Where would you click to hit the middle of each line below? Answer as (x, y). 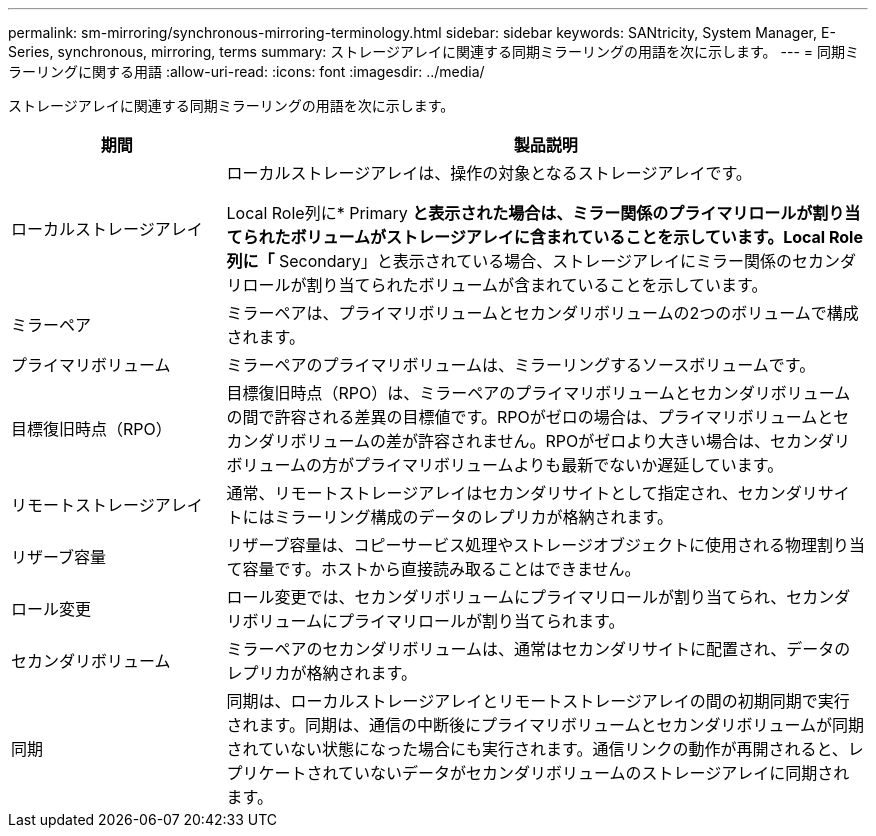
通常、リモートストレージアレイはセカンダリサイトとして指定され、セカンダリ (522, 493)
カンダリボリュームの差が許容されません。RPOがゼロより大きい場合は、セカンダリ (538, 441)
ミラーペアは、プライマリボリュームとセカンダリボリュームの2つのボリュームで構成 (542, 313)
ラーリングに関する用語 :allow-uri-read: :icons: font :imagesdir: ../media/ (246, 71)
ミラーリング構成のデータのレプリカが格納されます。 (473, 517)
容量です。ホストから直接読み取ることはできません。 (441, 569)
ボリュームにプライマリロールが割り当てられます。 (433, 621)
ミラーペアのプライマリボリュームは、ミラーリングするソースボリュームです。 (521, 365)
